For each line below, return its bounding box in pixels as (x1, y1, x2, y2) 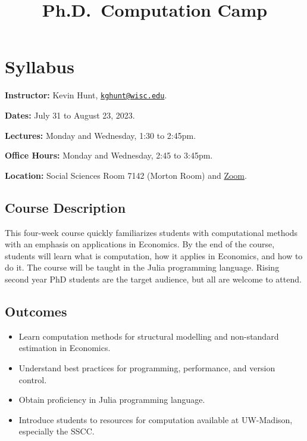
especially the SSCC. (18, 425, 95, 437)
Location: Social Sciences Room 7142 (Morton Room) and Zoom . (5, 169, 247, 181)
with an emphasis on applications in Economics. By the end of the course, (5, 238, 275, 250)
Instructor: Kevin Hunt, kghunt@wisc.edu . (5, 89, 167, 101)
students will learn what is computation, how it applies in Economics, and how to (5, 249, 303, 262)
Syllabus (5, 54, 74, 79)
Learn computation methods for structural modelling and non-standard (18, 330, 279, 342)
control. (18, 373, 47, 386)
